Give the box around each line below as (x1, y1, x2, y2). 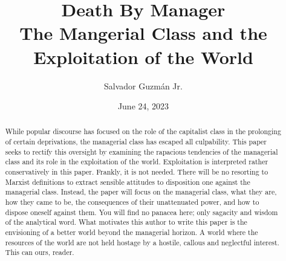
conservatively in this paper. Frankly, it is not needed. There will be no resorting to (5, 167, 268, 177)
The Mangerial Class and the (19, 21, 267, 45)
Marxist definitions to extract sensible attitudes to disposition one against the (5, 176, 250, 187)
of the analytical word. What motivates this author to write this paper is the (5, 217, 247, 227)
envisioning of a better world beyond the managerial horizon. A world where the (5, 227, 258, 237)
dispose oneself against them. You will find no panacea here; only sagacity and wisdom (5, 207, 278, 217)
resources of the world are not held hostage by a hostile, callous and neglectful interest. (5, 237, 279, 247)
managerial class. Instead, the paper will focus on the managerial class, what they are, (5, 187, 277, 197)
